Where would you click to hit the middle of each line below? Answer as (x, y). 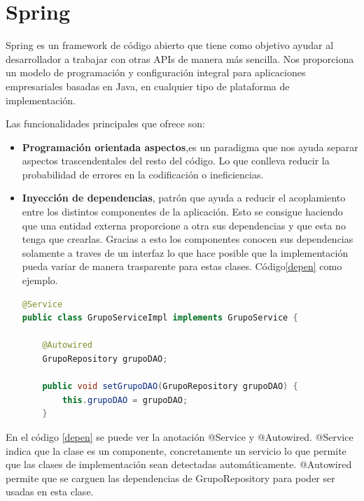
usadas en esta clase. (50, 492)
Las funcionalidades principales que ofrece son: (105, 124)
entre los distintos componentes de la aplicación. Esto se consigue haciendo (182, 212)
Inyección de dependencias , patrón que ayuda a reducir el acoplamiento (184, 198)
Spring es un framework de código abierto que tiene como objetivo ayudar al (170, 45)
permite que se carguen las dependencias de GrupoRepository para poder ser (170, 478)
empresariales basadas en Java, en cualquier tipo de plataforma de (148, 86)
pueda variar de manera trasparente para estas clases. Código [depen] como (182, 266)
